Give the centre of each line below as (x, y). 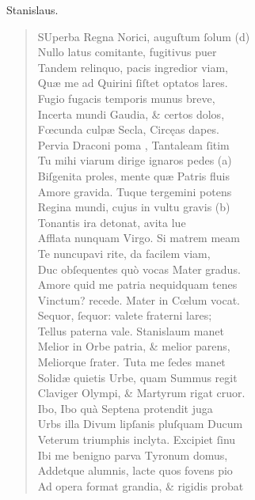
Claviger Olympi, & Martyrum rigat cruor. (141, 393)
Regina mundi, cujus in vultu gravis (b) (134, 207)
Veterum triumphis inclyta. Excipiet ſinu (137, 439)
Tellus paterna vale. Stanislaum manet (131, 330)
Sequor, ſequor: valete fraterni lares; (125, 315)
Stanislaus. (32, 9)
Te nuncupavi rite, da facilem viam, (124, 253)
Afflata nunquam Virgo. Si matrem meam (139, 238)
